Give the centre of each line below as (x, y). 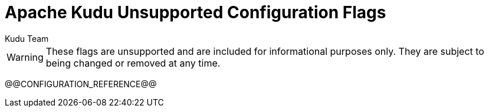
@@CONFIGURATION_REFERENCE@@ (81, 84)
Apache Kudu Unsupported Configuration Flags (196, 12)
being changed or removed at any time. (133, 63)
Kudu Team (27, 38)
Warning (25, 57)
